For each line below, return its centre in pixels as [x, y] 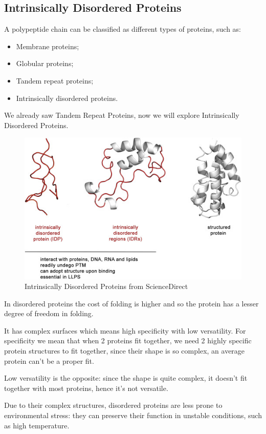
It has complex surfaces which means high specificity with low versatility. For [125, 330]
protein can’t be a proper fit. [49, 360]
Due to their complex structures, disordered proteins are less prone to [113, 405]
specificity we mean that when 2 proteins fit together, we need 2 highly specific [128, 340]
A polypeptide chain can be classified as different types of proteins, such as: [123, 29]
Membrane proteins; [48, 46]
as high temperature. [37, 425]
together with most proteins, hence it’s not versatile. [86, 388]
